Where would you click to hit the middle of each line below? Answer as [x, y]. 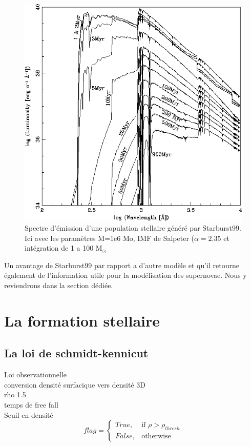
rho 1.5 [15, 394]
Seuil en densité [29, 414]
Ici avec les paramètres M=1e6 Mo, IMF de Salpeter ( [109, 238]
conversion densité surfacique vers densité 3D [75, 384]
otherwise [156, 437]
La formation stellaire [82, 320]
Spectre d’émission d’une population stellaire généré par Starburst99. [133, 227]
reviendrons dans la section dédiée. [59, 285]
